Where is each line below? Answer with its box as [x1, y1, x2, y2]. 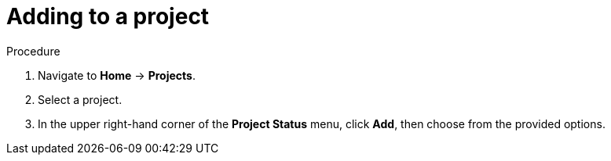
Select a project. [38, 92, 123, 106]
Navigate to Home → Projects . [38, 68, 196, 82]
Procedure [6, 44, 60, 58]
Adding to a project [6, 3, 210, 30]
